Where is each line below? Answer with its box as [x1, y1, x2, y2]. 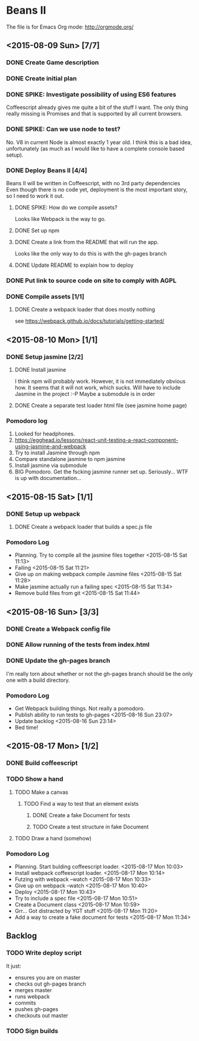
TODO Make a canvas [14, 788, 68, 796]
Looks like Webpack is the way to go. [14, 216, 106, 223]
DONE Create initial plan [6, 74, 77, 83]
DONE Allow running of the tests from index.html [6, 641, 150, 649]
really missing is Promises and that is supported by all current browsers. [6, 110, 183, 117]
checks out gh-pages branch [14, 980, 86, 987]
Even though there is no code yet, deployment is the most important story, [6, 186, 188, 194]
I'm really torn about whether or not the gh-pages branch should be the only [6, 670, 193, 677]
